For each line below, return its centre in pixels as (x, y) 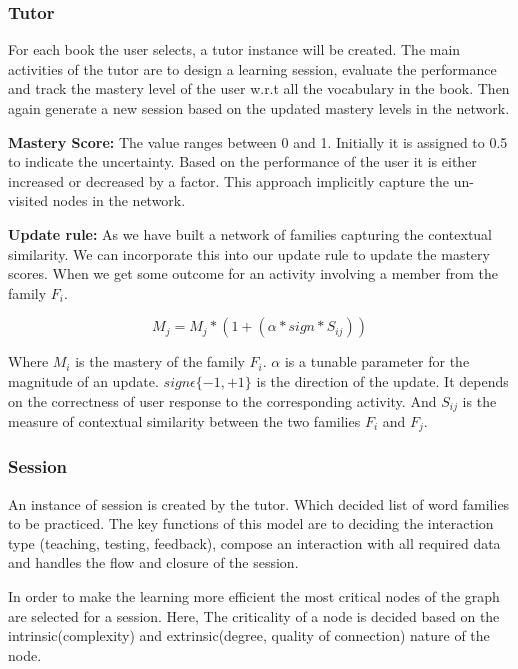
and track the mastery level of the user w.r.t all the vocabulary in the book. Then (259, 88)
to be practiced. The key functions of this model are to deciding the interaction (251, 523)
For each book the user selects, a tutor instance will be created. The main (234, 49)
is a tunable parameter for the (377, 361)
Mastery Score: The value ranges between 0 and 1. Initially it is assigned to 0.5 (258, 141)
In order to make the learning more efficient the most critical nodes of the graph (254, 596)
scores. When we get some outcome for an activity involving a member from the (253, 273)
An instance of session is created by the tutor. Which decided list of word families (259, 503)
